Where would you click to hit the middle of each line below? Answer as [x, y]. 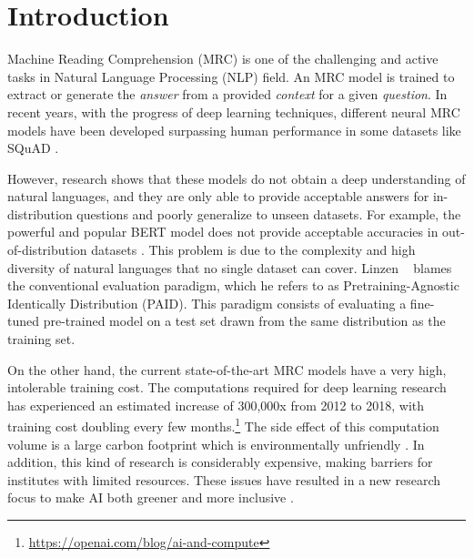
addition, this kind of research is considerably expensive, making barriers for [220, 462]
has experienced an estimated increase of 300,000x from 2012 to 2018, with [216, 405]
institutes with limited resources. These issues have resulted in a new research [224, 479]
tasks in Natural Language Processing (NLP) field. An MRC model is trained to [231, 76]
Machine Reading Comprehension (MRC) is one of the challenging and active [223, 59]
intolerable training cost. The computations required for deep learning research [227, 387]
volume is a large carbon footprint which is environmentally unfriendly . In [216, 444]
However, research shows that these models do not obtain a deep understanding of [237, 178]
